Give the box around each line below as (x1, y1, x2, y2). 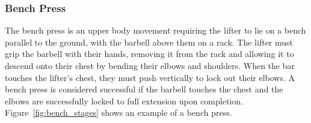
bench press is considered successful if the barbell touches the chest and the (5, 83, 283, 95)
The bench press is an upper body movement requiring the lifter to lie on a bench (5, 24, 306, 37)
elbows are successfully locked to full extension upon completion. (5, 94, 243, 107)
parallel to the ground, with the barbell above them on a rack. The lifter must (5, 35, 294, 48)
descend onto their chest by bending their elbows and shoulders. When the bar (5, 59, 295, 71)
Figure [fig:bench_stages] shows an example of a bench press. (5, 106, 232, 119)
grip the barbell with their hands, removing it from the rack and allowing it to (5, 47, 294, 60)
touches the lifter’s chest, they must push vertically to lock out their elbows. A (5, 71, 295, 83)
